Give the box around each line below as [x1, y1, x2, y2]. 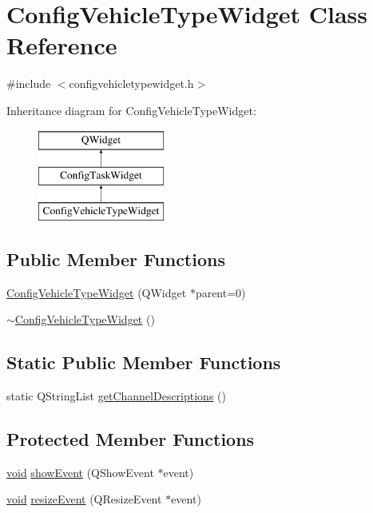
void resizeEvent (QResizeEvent [6, 491, 162, 507]
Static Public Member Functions [6, 350, 281, 375]
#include [6, 75, 51, 92]
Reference [6, 29, 117, 62]
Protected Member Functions [6, 427, 255, 451]
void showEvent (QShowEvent [6, 463, 154, 480]
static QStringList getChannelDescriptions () [6, 388, 226, 404]
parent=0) [195, 284, 246, 300]
